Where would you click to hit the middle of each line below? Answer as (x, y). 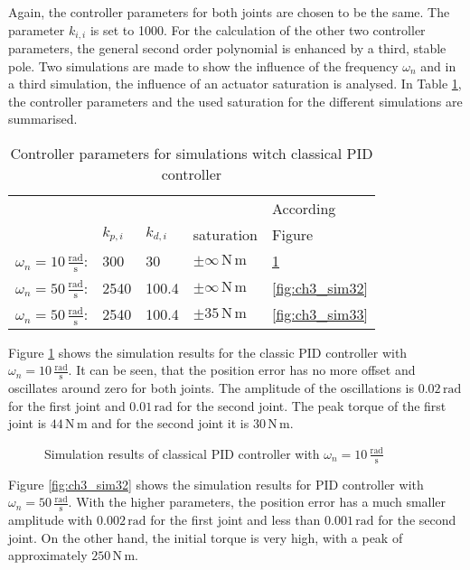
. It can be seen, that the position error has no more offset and (242, 370)
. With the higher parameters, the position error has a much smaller (257, 502)
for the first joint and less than (235, 520)
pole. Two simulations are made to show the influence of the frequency (203, 65)
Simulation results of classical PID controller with (182, 453)
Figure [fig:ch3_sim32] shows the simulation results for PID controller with (216, 484)
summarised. (43, 119)
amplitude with (51, 520)
